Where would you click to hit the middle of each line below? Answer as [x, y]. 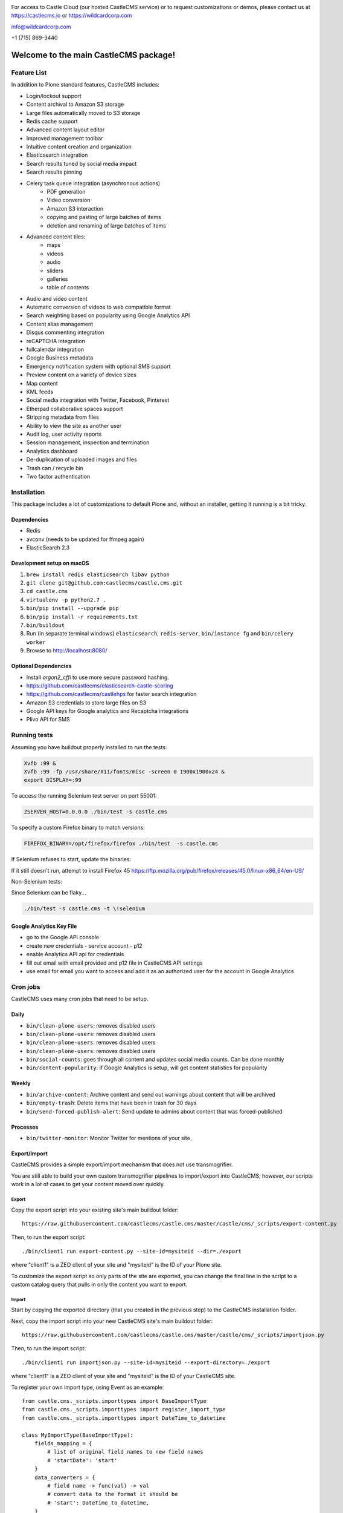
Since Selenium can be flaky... [49, 893]
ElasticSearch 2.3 [48, 548]
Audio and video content [57, 298]
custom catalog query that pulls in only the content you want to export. [99, 1284]
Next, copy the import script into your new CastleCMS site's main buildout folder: [112, 1321]
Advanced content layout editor [66, 130]
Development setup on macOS [50, 563]
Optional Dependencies [41, 666]
